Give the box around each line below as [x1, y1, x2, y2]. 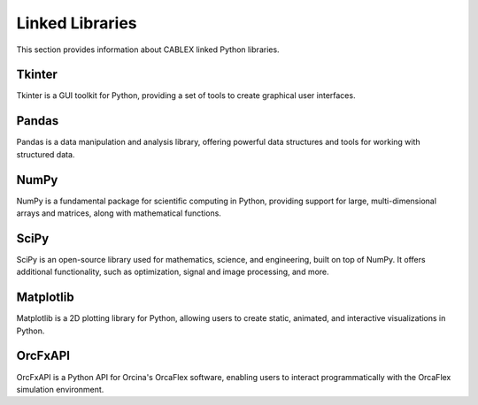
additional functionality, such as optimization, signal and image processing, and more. [16, 266, 329, 278]
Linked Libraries [16, 13, 137, 33]
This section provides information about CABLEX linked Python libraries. [16, 44, 280, 55]
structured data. [16, 149, 75, 159]
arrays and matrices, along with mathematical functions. [16, 208, 221, 218]
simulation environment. [16, 384, 104, 394]
